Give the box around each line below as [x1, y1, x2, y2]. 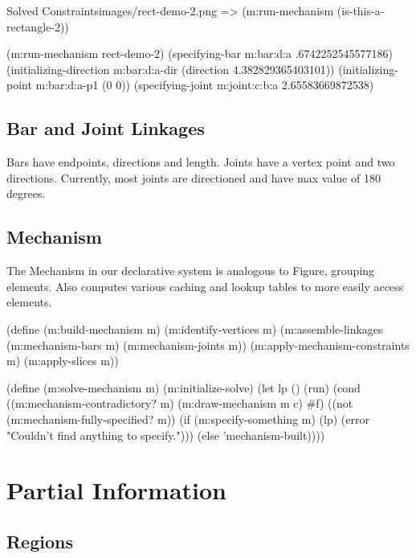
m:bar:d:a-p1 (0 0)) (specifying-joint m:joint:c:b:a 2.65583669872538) [35, 76, 374, 93]
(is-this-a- [336, 2, 385, 18]
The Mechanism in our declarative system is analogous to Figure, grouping [6, 262, 375, 279]
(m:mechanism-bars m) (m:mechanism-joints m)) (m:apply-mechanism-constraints [6, 336, 410, 353]
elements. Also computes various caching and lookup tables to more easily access [6, 277, 404, 294]
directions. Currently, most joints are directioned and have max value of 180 [6, 169, 381, 186]
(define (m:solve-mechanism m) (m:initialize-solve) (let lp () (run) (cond [6, 379, 361, 396]
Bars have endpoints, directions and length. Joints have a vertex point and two [6, 154, 395, 170]
